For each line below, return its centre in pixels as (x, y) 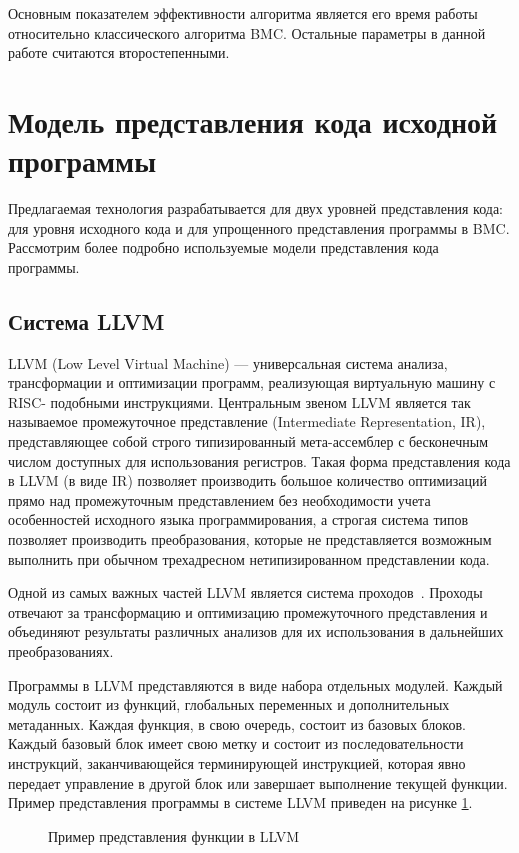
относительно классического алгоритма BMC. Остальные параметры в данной (247, 32)
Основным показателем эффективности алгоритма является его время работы (243, 13)
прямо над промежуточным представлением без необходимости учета (219, 499)
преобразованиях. (61, 650)
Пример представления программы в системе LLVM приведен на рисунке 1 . (240, 802)
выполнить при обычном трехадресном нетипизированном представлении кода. (249, 558)
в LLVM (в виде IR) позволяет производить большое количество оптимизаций (247, 480)
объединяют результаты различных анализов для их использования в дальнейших (256, 631)
